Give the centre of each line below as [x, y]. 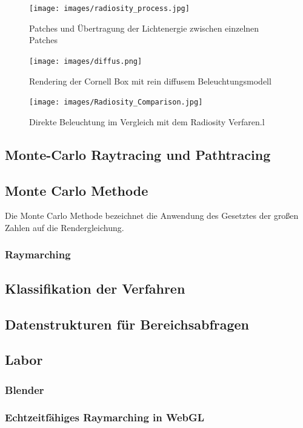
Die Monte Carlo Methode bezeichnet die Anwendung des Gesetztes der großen [152, 216]
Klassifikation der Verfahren [95, 288]
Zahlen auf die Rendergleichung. [65, 227]
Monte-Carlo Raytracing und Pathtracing [138, 154]
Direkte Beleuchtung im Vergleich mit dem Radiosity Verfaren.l [147, 121]
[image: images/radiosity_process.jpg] [109, 9]
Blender [25, 389]
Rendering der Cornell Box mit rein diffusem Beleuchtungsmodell [150, 81]
